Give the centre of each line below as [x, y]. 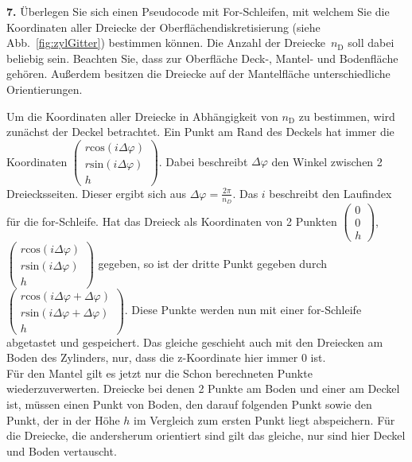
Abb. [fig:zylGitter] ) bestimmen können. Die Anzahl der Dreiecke [166, 43]
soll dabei [371, 43]
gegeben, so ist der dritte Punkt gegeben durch [212, 263]
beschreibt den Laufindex [330, 193]
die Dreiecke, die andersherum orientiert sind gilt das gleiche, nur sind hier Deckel [206, 435]
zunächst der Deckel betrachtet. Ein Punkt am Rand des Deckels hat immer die [200, 132]
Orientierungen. [45, 89]
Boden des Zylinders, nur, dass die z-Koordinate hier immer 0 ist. [166, 357]
